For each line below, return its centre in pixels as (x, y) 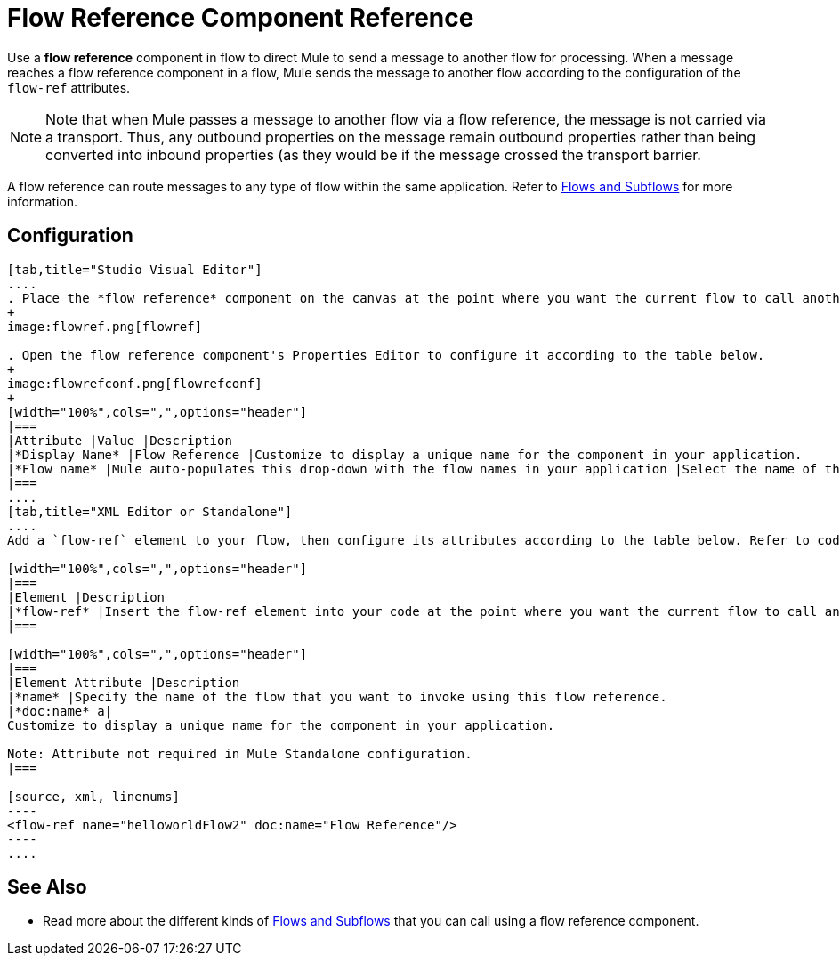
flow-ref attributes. (69, 87)
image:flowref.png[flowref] (105, 326)
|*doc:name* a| (60, 711)
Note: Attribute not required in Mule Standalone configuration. (240, 753)
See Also (47, 887)
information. (43, 201)
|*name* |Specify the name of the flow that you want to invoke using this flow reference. (337, 696)
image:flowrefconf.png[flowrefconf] (135, 383)
